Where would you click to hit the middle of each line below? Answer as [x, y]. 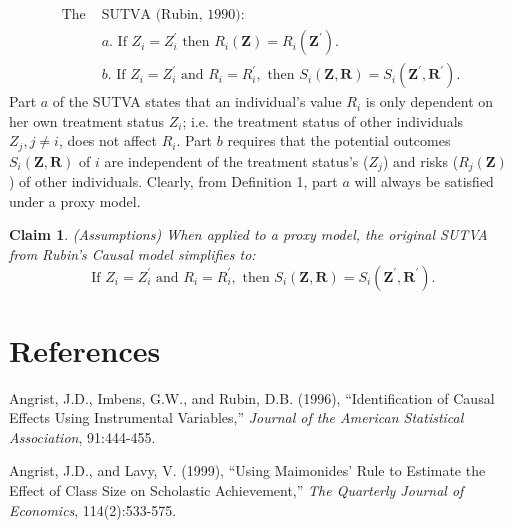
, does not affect [107, 140]
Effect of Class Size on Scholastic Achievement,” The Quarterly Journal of [236, 490]
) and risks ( [420, 160]
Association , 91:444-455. [82, 436]
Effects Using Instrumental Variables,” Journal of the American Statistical [236, 417]
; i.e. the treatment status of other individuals [323, 120]
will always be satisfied [424, 181]
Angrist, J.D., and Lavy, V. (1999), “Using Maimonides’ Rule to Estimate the [247, 470]
